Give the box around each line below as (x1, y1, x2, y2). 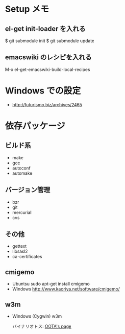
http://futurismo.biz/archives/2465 (12, 101, 82, 107)
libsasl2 (12, 248, 28, 254)
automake (12, 170, 33, 176)
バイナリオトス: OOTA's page (12, 323, 72, 329)
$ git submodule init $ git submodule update (5, 38, 95, 44)
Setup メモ (5, 3, 49, 15)
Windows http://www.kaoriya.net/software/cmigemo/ (12, 286, 120, 292)
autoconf (12, 165, 31, 171)
